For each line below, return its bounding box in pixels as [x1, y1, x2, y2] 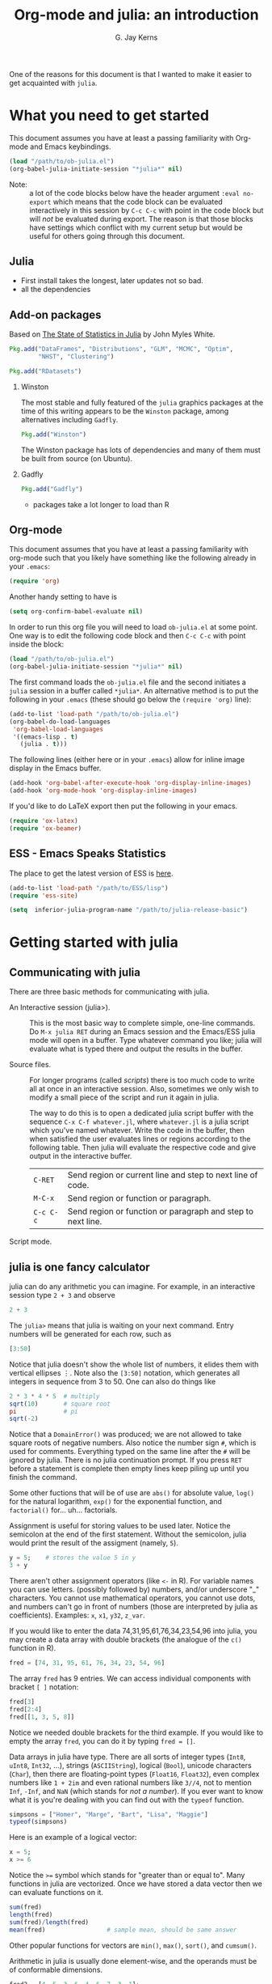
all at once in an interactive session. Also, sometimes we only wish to [29, 1084, 259, 1094]
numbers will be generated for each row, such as [9, 1329, 172, 1338]
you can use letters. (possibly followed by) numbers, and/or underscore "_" [9, 1584, 260, 1595]
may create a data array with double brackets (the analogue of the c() [9, 1634, 242, 1644]
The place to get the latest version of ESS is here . [9, 868, 174, 878]
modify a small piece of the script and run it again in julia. [29, 1092, 220, 1102]
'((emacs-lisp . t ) [12, 732, 79, 741]
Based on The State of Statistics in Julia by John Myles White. [9, 329, 216, 339]
